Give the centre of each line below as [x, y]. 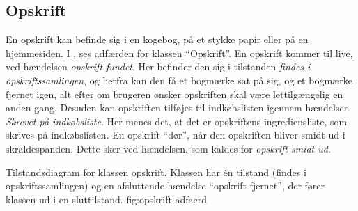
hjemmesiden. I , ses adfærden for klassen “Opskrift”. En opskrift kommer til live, [179, 53]
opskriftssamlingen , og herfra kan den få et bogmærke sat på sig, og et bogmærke [179, 80]
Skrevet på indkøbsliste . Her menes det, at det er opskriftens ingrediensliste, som [177, 121]
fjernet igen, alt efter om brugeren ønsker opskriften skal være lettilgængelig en [174, 94]
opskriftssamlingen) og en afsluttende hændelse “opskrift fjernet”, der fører [165, 186]
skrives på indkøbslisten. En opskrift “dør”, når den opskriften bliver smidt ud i [176, 135]
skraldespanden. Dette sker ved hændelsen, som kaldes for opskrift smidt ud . [168, 148]
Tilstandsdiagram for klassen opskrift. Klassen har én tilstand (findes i [156, 172]
